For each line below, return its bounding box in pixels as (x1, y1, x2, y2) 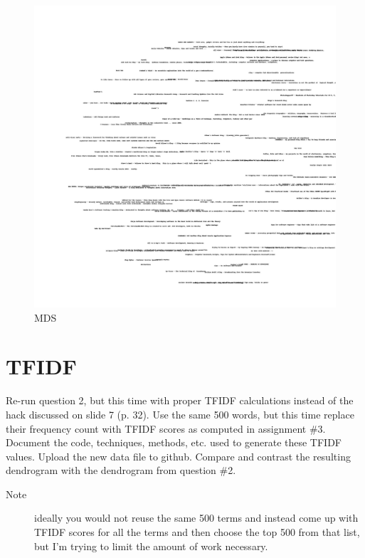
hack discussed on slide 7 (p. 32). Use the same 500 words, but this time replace (6, 406, 354, 421)
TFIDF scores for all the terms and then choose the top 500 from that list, (34, 525, 360, 539)
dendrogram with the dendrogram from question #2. (6, 463, 236, 478)
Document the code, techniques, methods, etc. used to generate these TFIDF (6, 435, 342, 450)
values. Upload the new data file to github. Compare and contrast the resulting (6, 448, 351, 463)
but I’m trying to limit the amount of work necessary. (34, 538, 268, 553)
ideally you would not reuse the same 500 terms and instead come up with (34, 510, 359, 525)
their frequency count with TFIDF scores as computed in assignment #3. (6, 421, 326, 436)
